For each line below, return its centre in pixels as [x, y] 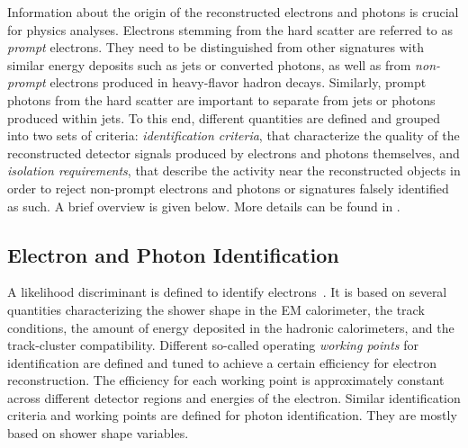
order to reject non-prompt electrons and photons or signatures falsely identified [228, 188]
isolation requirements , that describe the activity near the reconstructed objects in [234, 170]
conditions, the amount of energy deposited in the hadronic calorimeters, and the [231, 327]
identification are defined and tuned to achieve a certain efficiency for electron [222, 362]
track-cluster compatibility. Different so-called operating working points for [213, 345]
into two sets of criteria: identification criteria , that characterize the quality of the [234, 135]
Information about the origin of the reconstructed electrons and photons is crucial [233, 12]
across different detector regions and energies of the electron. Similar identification [234, 397]
